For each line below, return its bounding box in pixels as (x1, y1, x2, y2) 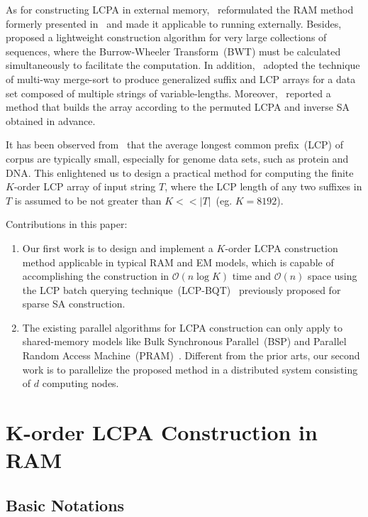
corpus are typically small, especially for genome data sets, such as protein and (6, 151, 349, 165)
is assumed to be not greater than (14, 192, 162, 207)
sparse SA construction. (22, 296, 126, 311)
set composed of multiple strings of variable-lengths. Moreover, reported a (6, 85, 331, 100)
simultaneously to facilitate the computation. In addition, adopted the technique (6, 58, 360, 72)
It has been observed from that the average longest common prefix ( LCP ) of (6, 137, 344, 152)
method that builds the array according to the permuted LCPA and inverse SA (6, 99, 350, 114)
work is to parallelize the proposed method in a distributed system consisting (22, 361, 358, 376)
